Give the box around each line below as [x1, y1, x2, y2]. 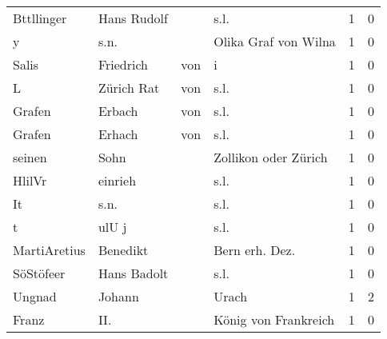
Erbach [98, 102, 138, 120]
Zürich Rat [98, 78, 160, 97]
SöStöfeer [13, 264, 66, 282]
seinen [13, 148, 47, 166]
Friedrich [98, 55, 148, 74]
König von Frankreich [213, 310, 335, 329]
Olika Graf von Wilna [213, 32, 336, 50]
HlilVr [13, 171, 47, 189]
